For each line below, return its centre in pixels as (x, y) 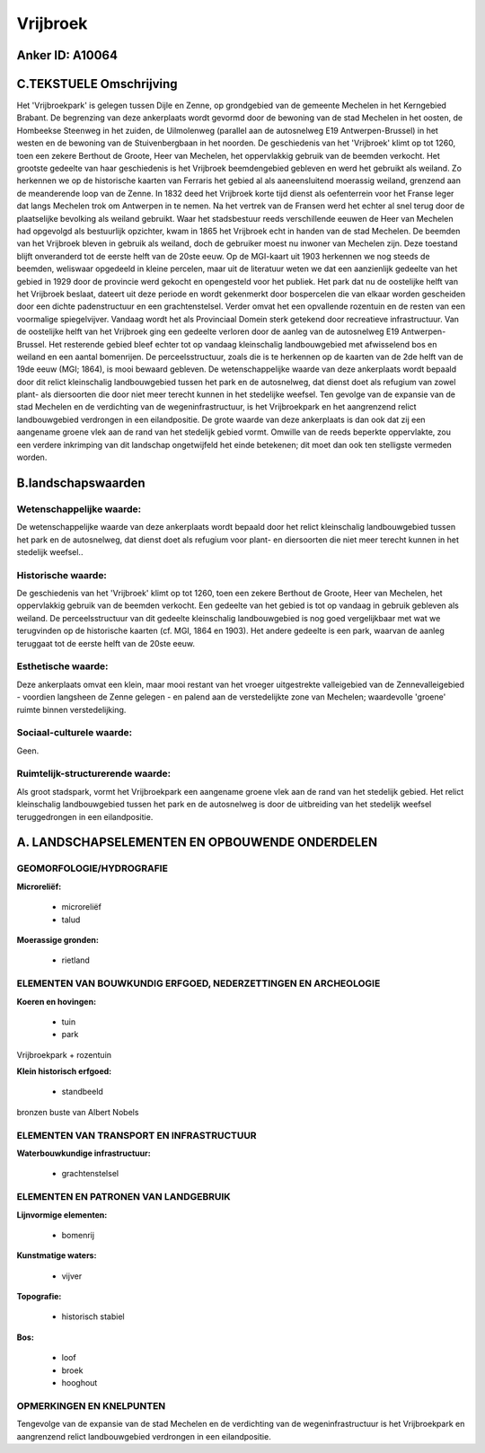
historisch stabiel (93, 1317)
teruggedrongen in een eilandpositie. (85, 816)
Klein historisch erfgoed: (64, 1071)
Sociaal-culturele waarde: (75, 733)
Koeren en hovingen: (57, 1001)
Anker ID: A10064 (67, 55)
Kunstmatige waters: (57, 1255)
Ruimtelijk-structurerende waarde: (93, 774)
